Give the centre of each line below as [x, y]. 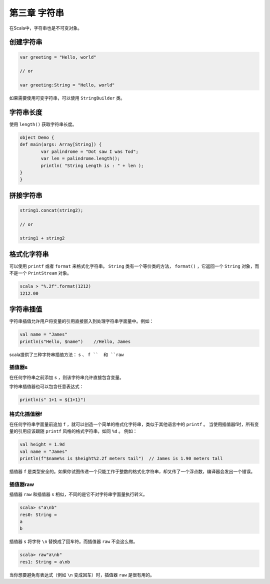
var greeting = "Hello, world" [58, 57]
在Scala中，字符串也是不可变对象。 [46, 28]
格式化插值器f [26, 414]
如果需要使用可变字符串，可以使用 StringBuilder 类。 [67, 98]
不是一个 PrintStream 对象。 [40, 273]
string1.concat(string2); [51, 210]
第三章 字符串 [37, 13]
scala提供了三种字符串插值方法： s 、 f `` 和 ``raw [67, 354]
